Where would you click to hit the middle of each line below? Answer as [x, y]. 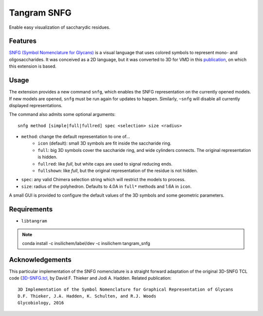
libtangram [34, 221]
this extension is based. [33, 66]
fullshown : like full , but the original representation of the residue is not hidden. [118, 171]
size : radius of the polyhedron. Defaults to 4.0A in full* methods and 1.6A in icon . [106, 186]
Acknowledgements [40, 260]
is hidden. [47, 157]
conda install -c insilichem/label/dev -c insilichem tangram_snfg [86, 243]
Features [23, 41]
